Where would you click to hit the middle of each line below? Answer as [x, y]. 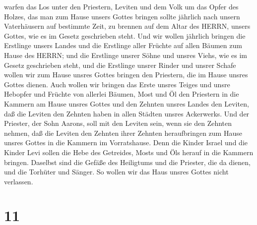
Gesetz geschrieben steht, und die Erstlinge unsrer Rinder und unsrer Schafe [120, 65]
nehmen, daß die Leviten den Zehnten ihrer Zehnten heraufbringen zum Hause [123, 133]
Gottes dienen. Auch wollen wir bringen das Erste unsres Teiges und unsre [117, 84]
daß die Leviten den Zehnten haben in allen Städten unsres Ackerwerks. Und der [127, 113]
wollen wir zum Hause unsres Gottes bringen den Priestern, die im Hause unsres [126, 75]
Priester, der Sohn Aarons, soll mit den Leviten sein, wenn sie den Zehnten [118, 123]
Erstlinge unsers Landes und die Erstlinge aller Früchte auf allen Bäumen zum [123, 45]
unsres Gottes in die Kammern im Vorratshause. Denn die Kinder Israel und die [126, 142]
